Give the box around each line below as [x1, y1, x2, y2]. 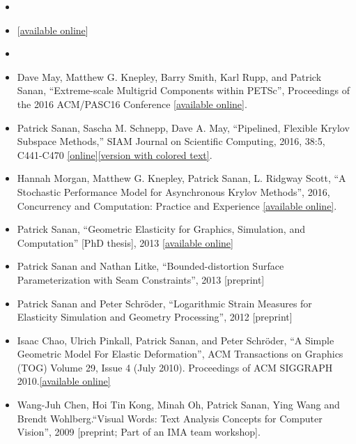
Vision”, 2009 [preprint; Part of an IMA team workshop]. [17, 424, 261, 439]
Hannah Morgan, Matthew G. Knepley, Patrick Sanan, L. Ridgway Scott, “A [17, 171, 346, 185]
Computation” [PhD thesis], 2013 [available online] [17, 235, 233, 250]
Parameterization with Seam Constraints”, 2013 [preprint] [17, 272, 265, 286]
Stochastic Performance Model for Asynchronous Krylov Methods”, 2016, [17, 184, 330, 199]
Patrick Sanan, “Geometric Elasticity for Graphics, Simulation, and [17, 222, 305, 236]
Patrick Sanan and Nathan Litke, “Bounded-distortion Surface [17, 259, 284, 273]
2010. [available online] [17, 374, 111, 388]
